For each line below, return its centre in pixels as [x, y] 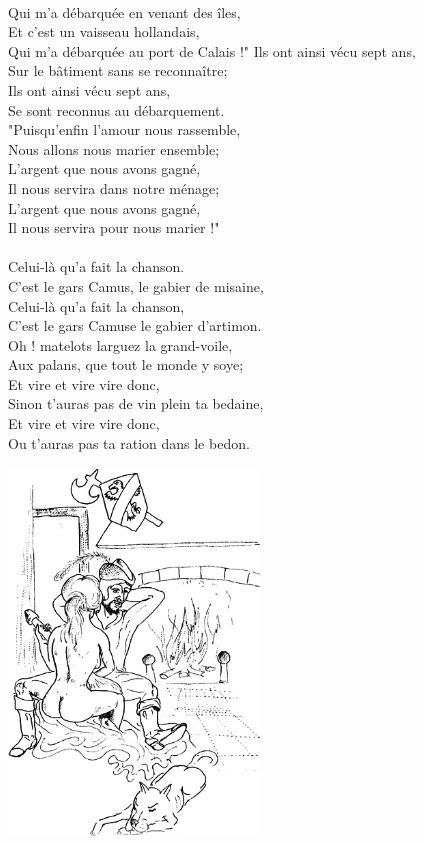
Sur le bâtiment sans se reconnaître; [118, 70]
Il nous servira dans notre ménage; [114, 187]
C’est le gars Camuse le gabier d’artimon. [135, 325]
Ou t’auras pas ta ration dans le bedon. [129, 442]
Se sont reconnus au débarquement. [116, 109]
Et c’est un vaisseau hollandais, [104, 31]
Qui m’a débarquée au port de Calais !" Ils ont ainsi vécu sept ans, [212, 50]
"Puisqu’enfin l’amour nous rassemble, [124, 129]
